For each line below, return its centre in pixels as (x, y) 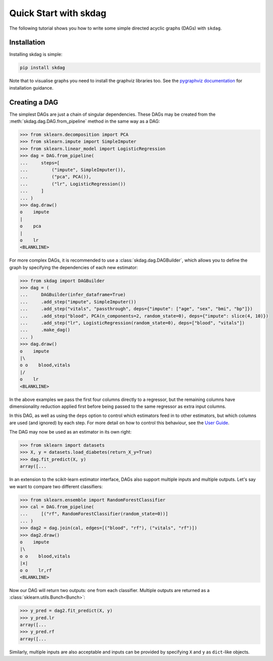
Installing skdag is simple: (36, 54)
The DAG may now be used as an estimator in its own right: (70, 432)
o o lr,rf (36, 570)
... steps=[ (40, 163)
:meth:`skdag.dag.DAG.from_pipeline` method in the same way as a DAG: (85, 121)
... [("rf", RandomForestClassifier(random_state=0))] (94, 514)
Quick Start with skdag (58, 13)
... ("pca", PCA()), (56, 177)
